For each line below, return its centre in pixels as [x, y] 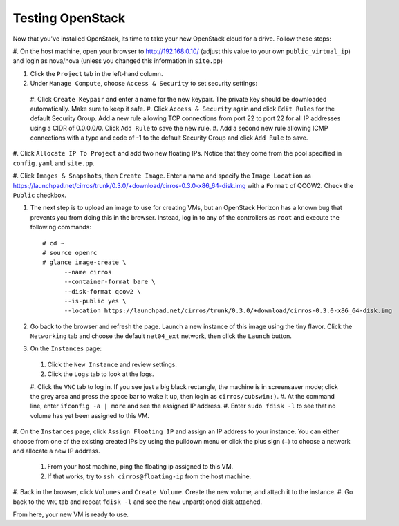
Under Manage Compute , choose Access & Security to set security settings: [143, 84]
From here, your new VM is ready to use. [71, 514]
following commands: [61, 227]
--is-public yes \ [95, 301]
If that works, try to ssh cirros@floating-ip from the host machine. [149, 476]
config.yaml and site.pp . [54, 163]
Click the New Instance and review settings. [112, 364]
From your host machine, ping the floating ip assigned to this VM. [140, 467]
